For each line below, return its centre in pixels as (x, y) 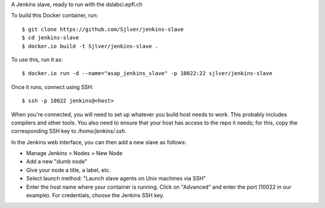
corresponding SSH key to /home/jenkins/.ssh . (69, 131)
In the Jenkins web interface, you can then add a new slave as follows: (99, 142)
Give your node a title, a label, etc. (68, 170)
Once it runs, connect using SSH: (52, 87)
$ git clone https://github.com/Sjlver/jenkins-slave (103, 29)
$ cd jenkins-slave (51, 38)
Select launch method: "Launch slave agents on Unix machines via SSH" (116, 179)
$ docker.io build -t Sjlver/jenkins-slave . (90, 46)
